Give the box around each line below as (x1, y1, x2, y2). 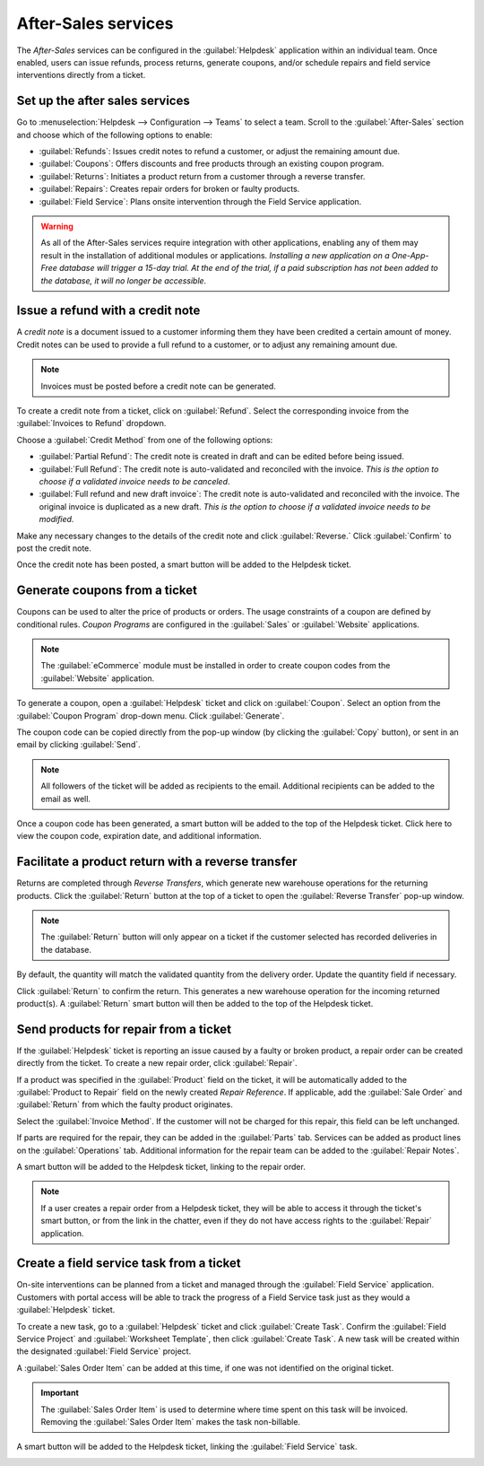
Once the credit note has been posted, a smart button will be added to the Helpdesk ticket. (16, 559, 351, 570)
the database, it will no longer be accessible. (40, 275, 207, 286)
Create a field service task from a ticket (16, 1256, 241, 1271)
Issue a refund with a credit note (16, 303, 201, 319)
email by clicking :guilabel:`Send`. (16, 739, 141, 750)
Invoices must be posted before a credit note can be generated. (40, 380, 277, 391)
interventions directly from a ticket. (16, 70, 146, 81)
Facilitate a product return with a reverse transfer (16, 854, 298, 869)
